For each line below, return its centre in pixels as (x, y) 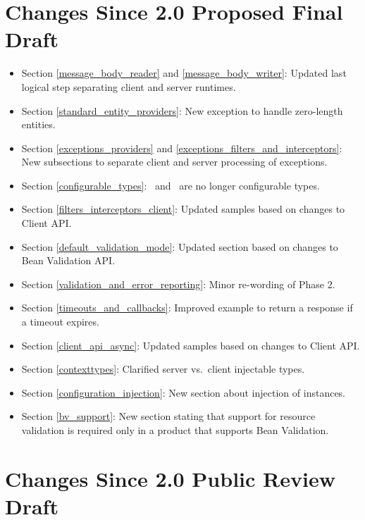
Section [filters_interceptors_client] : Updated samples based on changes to (183, 209)
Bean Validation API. (68, 260)
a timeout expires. (60, 322)
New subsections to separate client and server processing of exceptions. (174, 162)
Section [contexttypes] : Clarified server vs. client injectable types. (163, 369)
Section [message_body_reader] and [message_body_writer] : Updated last (184, 73)
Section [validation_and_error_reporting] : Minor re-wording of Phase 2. (178, 284)
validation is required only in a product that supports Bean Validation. (175, 430)
